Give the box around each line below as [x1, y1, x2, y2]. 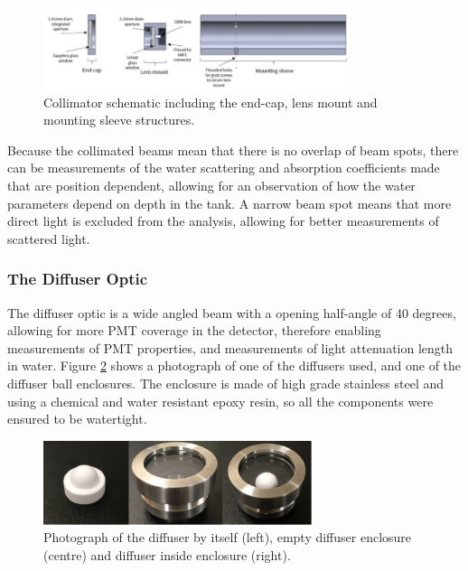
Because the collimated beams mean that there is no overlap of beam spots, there [7, 140, 459, 159]
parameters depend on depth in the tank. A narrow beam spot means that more [7, 193, 452, 212]
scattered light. [7, 229, 90, 248]
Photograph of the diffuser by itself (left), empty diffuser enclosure [43, 528, 412, 547]
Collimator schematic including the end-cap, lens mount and [43, 92, 378, 111]
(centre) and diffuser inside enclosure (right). [43, 546, 291, 565]
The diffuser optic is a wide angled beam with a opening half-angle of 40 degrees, [7, 303, 456, 322]
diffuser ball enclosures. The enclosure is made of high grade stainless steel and [7, 374, 445, 393]
